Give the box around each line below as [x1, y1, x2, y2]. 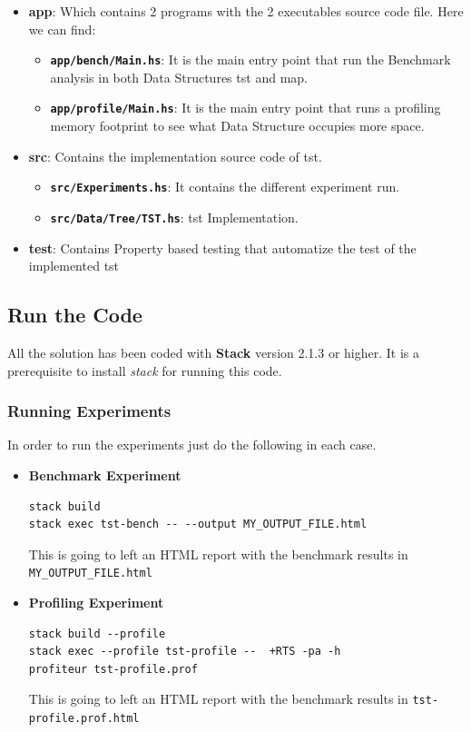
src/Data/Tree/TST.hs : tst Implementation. [50, 207, 299, 226]
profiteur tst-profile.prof [28, 662, 198, 676]
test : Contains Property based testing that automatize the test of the [28, 238, 417, 257]
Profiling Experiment [28, 593, 164, 612]
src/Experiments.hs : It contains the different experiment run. [50, 177, 400, 196]
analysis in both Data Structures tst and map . [50, 67, 308, 86]
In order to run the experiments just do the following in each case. [7, 435, 377, 454]
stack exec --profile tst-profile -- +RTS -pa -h [28, 645, 341, 658]
